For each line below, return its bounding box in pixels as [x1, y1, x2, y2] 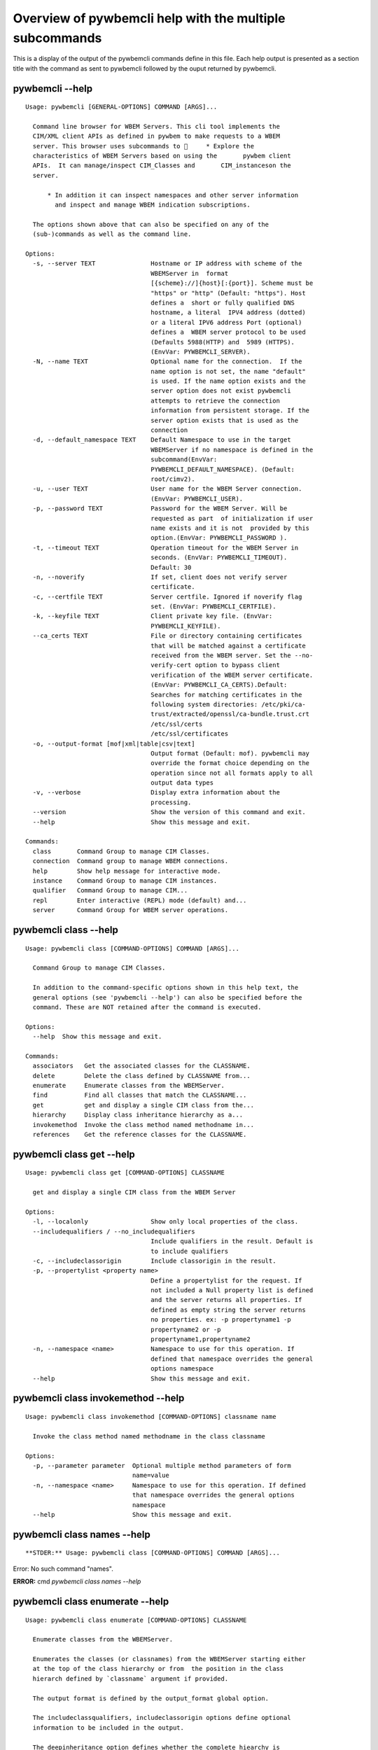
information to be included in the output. [32, 1723, 185, 1732]
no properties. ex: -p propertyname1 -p [150, 1316, 291, 1324]
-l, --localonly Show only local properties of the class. [32, 1218, 299, 1226]
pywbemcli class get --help [13, 1148, 136, 1160]
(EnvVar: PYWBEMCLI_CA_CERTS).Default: [150, 681, 288, 689]
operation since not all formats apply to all [150, 769, 314, 777]
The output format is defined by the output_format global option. [32, 1694, 269, 1702]
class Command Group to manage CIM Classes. [32, 847, 210, 855]
